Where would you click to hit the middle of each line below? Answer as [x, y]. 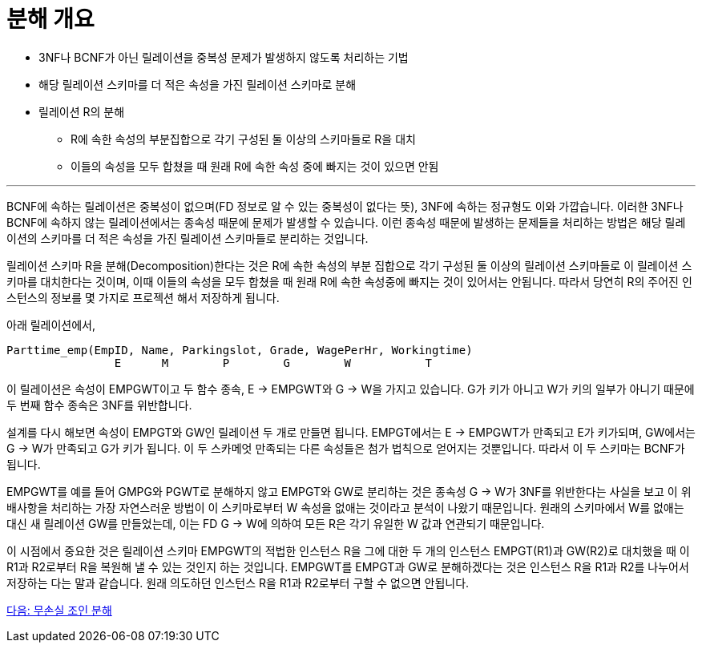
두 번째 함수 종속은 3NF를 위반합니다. [99, 405]
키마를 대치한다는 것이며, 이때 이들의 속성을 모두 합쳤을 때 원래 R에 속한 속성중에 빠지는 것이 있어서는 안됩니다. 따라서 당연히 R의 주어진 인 [349, 281]
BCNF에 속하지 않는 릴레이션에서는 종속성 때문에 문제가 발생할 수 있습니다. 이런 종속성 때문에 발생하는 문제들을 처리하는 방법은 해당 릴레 [346, 222]
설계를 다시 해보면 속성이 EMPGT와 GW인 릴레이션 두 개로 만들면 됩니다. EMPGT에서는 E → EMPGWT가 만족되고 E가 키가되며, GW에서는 [351, 432]
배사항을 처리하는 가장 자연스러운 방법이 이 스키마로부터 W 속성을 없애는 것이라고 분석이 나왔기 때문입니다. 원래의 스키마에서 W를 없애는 [345, 507]
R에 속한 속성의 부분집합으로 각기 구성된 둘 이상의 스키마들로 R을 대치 [243, 139]
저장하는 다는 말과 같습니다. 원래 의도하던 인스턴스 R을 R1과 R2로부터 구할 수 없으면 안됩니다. [238, 582]
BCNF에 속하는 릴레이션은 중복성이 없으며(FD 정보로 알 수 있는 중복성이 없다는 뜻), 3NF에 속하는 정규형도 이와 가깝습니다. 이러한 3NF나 [345, 206]
